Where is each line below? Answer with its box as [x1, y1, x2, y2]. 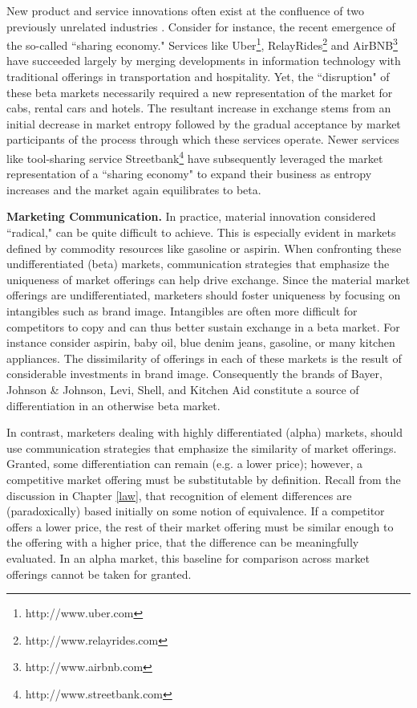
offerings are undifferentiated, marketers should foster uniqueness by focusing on [6, 287, 401, 303]
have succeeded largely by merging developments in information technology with [6, 52, 401, 69]
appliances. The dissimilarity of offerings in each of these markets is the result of [6, 349, 402, 366]
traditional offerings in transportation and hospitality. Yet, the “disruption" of [6, 68, 390, 85]
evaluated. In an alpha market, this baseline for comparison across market [6, 549, 370, 566]
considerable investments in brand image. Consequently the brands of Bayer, [6, 365, 383, 382]
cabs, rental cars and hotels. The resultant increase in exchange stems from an [6, 100, 391, 116]
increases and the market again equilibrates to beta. [6, 181, 261, 197]
